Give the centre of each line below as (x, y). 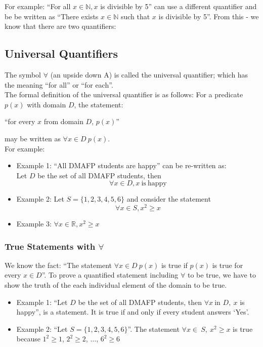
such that (135, 16)
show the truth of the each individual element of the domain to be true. (116, 285)
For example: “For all (38, 6)
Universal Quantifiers (61, 53)
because (28, 339)
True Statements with (50, 246)
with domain (47, 104)
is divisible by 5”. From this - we (209, 16)
